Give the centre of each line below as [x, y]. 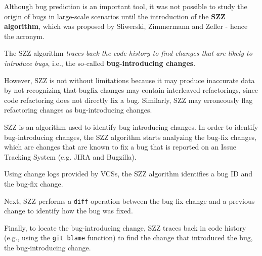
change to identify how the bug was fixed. [69, 211]
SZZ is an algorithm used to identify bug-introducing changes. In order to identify [131, 126]
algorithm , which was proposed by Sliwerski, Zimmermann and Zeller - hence [126, 26]
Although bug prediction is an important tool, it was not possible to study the [126, 6]
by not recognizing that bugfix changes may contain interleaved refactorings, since [131, 90]
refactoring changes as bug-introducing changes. [78, 110]
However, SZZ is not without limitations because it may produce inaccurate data [129, 80]
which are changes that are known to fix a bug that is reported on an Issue [120, 147]
